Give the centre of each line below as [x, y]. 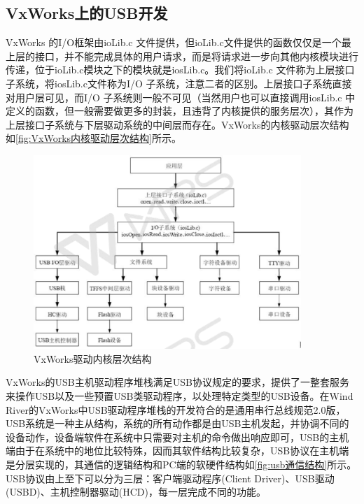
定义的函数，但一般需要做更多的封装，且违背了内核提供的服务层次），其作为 [180, 111]
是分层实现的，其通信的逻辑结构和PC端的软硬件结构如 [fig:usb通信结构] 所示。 [181, 464]
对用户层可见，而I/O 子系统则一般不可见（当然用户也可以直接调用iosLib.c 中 [181, 97]
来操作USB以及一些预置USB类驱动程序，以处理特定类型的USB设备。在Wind [180, 395]
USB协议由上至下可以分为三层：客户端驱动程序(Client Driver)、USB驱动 [170, 478]
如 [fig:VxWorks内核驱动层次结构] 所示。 [93, 138]
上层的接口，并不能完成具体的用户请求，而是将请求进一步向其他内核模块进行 [182, 56]
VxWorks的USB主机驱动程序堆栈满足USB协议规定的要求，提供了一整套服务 [177, 382]
